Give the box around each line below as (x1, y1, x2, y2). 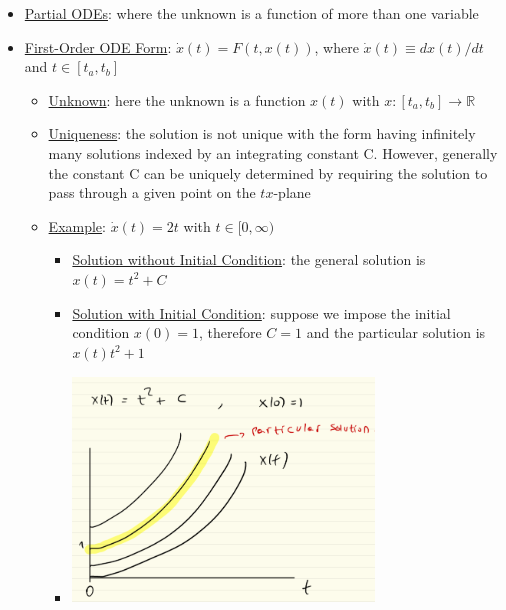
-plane (273, 182, 311, 203)
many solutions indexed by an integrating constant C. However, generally (48, 142, 498, 163)
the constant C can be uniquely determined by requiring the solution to (48, 162, 488, 183)
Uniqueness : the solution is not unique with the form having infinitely (48, 123, 476, 144)
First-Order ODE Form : (24, 36, 172, 57)
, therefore (199, 322, 262, 343)
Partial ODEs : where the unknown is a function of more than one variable (24, 3, 479, 23)
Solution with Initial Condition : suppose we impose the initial (72, 302, 451, 323)
